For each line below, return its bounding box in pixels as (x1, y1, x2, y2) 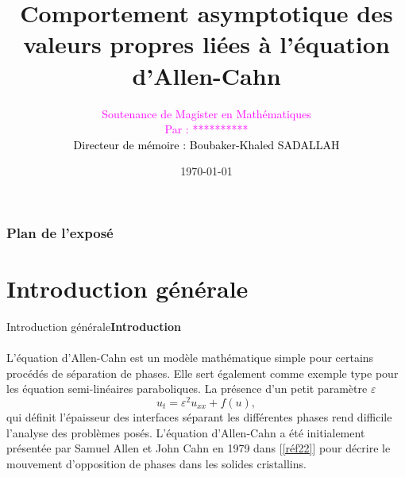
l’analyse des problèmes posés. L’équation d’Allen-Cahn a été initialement (6, 424, 365, 440)
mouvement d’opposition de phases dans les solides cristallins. (6, 455, 307, 471)
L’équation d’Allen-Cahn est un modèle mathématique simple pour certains (6, 349, 374, 366)
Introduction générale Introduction (6, 317, 181, 334)
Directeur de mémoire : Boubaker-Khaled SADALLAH (73, 136, 340, 152)
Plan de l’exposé (6, 222, 114, 242)
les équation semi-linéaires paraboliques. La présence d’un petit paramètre (6, 380, 368, 397)
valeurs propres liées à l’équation (23, 28, 390, 60)
